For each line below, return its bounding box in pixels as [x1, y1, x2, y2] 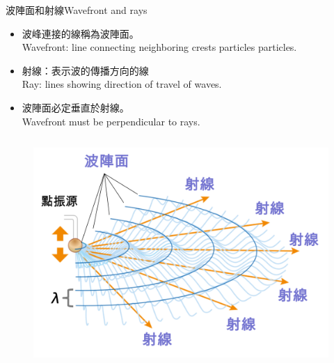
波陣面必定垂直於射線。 [22, 100, 129, 114]
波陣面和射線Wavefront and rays [6, 3, 148, 17]
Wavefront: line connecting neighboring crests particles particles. [22, 40, 297, 54]
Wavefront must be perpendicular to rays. [22, 114, 200, 128]
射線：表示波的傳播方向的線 [22, 63, 149, 77]
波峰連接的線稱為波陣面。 [22, 26, 139, 40]
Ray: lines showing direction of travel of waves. [22, 77, 222, 91]
